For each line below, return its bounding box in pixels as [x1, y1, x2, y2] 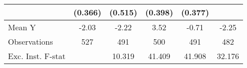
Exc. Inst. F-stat [8, 50, 66, 62]
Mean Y [8, 21, 36, 33]
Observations [8, 36, 53, 47]
